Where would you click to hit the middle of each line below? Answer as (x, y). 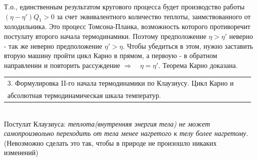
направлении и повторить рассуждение (62, 65)
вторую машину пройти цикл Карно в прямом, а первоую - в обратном (111, 55)
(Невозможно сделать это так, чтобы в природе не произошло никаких (110, 143)
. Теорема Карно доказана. (198, 65)
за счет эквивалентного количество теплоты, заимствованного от (154, 16)
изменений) (21, 152)
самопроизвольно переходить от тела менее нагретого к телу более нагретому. (126, 133)
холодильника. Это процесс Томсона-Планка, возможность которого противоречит (127, 26)
